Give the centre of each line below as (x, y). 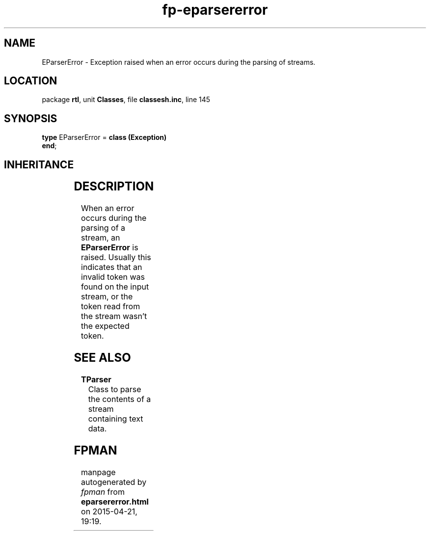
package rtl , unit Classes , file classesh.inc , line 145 (126, 100)
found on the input (115, 287)
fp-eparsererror (215, 10)
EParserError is (110, 248)
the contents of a (120, 399)
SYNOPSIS (31, 118)
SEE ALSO (102, 357)
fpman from (103, 492)
